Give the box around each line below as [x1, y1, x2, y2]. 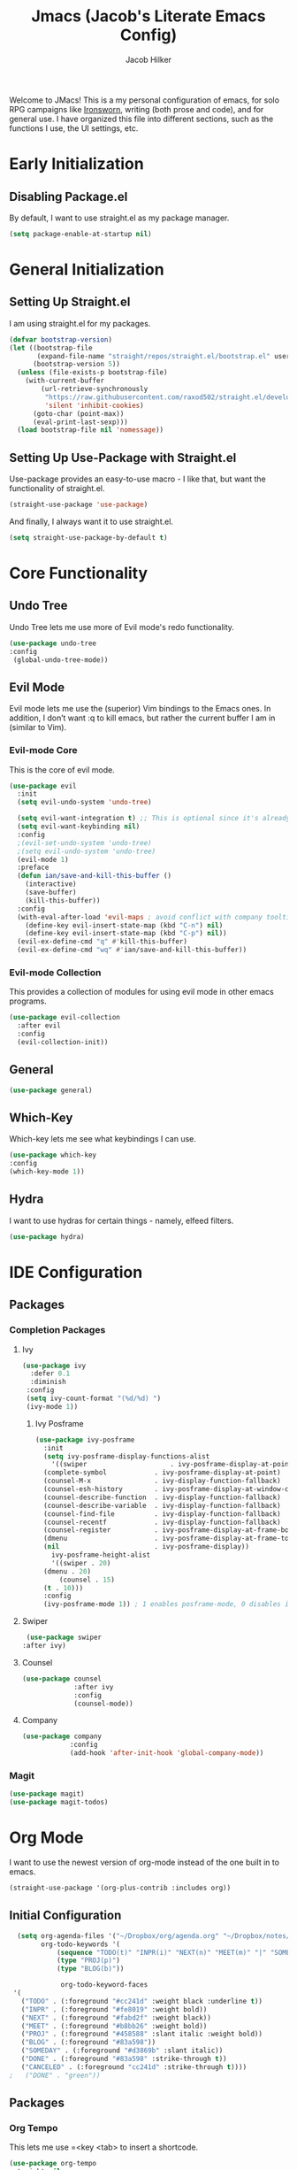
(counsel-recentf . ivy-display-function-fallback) [42, 1518, 281, 1527]
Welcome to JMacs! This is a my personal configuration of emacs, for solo [9, 95, 280, 105]
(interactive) [25, 880, 77, 889]
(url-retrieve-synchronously [41, 385, 148, 394]
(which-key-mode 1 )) [9, 1167, 86, 1176]
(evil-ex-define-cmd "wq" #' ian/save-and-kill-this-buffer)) [17, 945, 247, 955]
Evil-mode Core [9, 744, 78, 757]
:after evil [17, 1021, 62, 1030]
